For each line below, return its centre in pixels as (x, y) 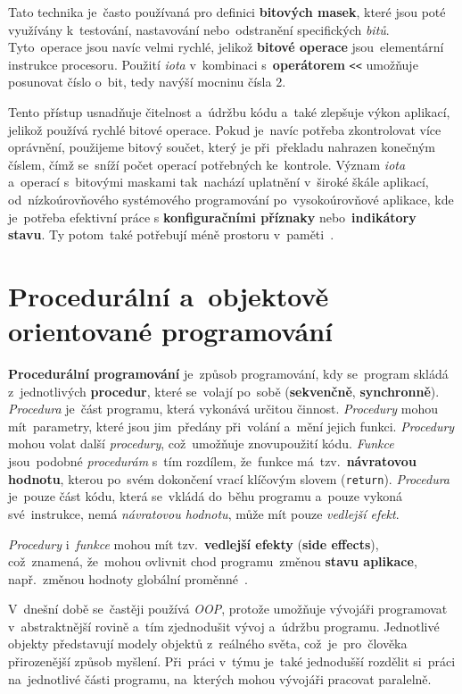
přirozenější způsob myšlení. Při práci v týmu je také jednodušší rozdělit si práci (232, 661)
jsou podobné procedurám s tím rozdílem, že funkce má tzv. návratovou (212, 461)
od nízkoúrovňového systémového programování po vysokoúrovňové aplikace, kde (231, 199)
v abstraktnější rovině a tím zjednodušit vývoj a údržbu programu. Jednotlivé (224, 626)
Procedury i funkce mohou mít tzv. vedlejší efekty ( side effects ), (194, 543)
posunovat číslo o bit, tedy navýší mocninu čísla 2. (147, 82)
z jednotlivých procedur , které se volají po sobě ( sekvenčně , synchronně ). (224, 391)
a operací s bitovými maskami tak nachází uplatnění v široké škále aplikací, (219, 182)
